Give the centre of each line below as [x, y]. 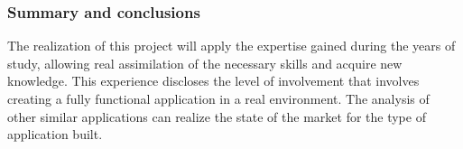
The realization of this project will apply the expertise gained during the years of [231, 46]
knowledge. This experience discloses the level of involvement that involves [213, 81]
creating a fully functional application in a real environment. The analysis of [218, 98]
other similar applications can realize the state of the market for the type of [217, 116]
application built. [55, 134]
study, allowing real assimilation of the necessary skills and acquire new [205, 63]
